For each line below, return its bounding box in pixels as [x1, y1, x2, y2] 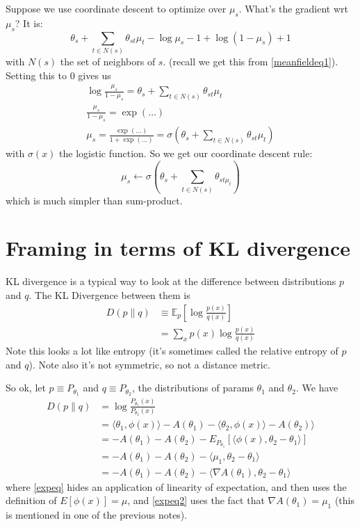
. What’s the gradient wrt [238, 1, 348, 15]
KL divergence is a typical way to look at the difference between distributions [6, 274, 336, 289]
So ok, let [6, 380, 46, 395]
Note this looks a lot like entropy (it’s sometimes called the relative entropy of [6, 343, 338, 358]
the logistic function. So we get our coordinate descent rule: [59, 146, 313, 161]
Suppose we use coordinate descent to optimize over [6, 1, 227, 15]
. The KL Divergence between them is [28, 288, 190, 302]
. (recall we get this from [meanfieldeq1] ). [163, 54, 338, 68]
